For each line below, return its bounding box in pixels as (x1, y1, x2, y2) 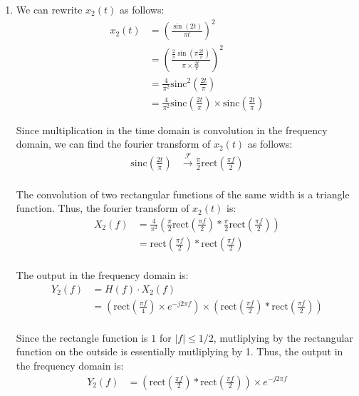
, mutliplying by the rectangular (213, 330, 353, 345)
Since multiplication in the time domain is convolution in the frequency (16, 122, 328, 137)
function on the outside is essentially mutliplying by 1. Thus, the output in (16, 344, 343, 359)
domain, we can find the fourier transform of (16, 136, 211, 151)
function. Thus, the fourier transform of (16, 200, 189, 215)
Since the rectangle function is (16, 330, 148, 345)
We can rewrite (16, 2, 83, 16)
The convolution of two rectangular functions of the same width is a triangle (16, 186, 350, 201)
